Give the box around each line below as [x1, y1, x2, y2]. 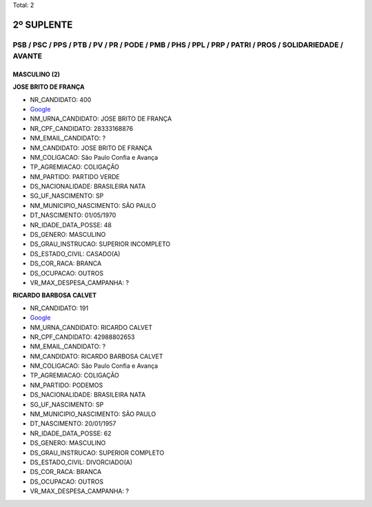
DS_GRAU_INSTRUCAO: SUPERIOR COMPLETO [30, 448, 165, 457]
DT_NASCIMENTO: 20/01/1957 [30, 420, 116, 428]
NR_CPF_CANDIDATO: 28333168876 [30, 124, 134, 132]
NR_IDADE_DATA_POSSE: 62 [30, 429, 112, 437]
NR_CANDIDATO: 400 [30, 95, 92, 103]
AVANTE [12, 51, 43, 61]
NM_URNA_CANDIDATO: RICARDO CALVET [30, 323, 153, 331]
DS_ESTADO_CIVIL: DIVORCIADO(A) [30, 458, 133, 466]
